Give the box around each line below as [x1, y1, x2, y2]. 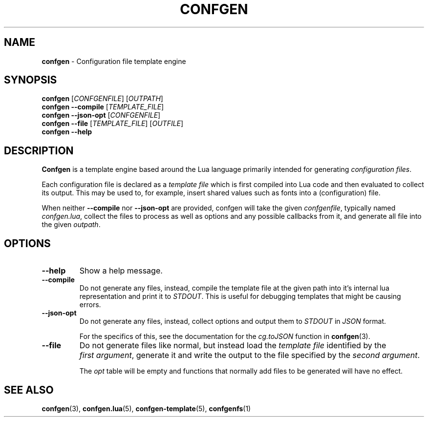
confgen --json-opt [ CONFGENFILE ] [42, 111, 161, 120]
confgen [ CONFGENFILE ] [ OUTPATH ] [42, 94, 163, 103]
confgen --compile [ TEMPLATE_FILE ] [42, 103, 164, 111]
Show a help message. [79, 266, 163, 276]
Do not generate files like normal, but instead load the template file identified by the [79, 340, 386, 351]
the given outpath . [42, 220, 101, 229]
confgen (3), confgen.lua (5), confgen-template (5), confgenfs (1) [42, 404, 251, 413]
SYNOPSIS [4, 74, 57, 86]
